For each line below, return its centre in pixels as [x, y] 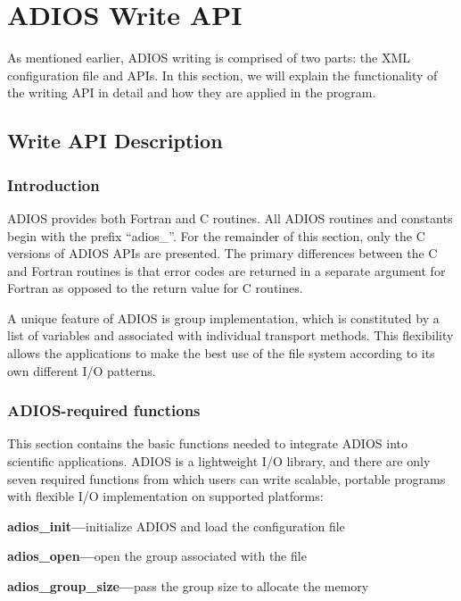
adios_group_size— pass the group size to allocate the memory [188, 586]
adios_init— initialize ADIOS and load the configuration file [176, 526]
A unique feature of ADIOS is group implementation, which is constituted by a [223, 317]
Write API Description [115, 141]
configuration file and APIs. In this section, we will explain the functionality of [222, 75]
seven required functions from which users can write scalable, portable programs [226, 478]
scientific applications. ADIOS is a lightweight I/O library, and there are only [219, 461]
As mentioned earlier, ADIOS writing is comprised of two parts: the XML [209, 58]
